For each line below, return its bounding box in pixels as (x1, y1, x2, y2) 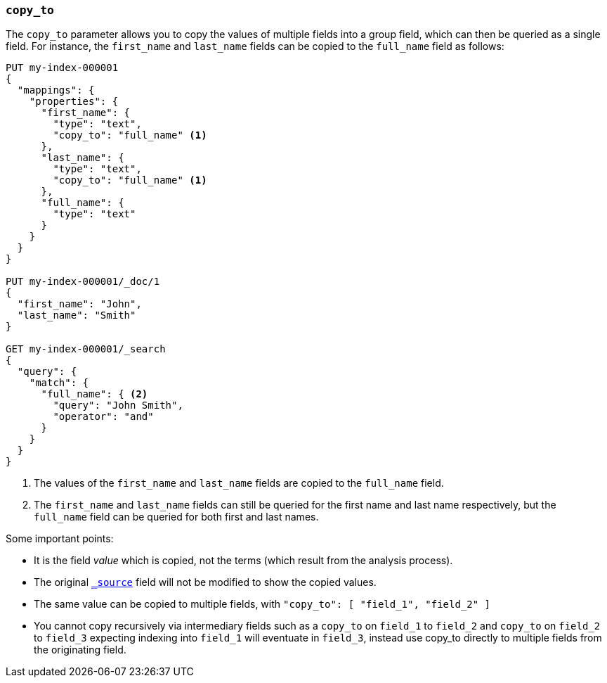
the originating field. (34, 644, 126, 656)
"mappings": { (17, 84, 95, 96)
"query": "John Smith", (53, 400, 183, 411)
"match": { (29, 377, 89, 389)
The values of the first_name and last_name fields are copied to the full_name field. (34, 477, 444, 490)
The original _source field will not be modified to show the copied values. (34, 576, 377, 589)
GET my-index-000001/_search (6, 343, 166, 355)
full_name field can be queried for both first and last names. (34, 511, 319, 523)
